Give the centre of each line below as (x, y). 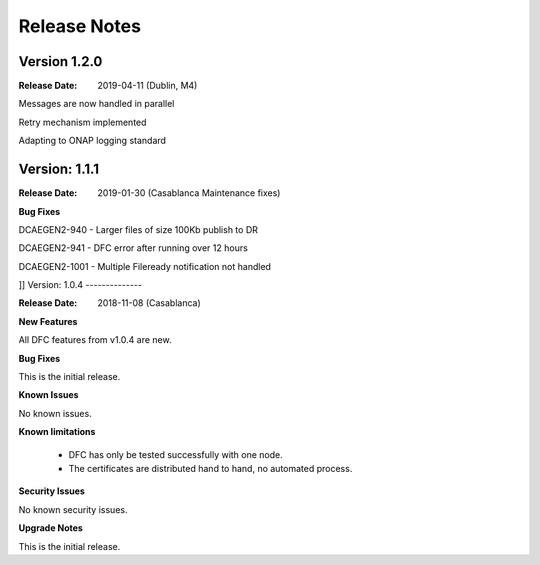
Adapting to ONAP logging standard (92, 141)
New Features (48, 321)
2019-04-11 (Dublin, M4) (147, 86)
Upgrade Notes (51, 528)
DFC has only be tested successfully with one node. (176, 454)
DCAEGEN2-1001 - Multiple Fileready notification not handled (145, 266)
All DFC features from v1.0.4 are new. (95, 340)
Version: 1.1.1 (59, 169)
